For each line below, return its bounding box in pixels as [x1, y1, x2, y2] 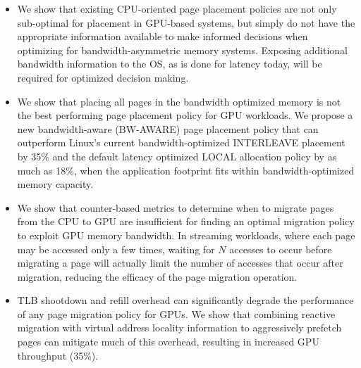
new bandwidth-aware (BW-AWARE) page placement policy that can [17, 121, 319, 136]
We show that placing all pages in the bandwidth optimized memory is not [17, 94, 341, 108]
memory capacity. [17, 177, 94, 191]
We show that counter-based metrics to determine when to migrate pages [17, 200, 334, 215]
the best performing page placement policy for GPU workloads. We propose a [17, 108, 353, 122]
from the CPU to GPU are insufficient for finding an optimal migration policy [17, 214, 355, 229]
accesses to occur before [229, 241, 332, 256]
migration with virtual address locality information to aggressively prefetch [17, 320, 342, 335]
